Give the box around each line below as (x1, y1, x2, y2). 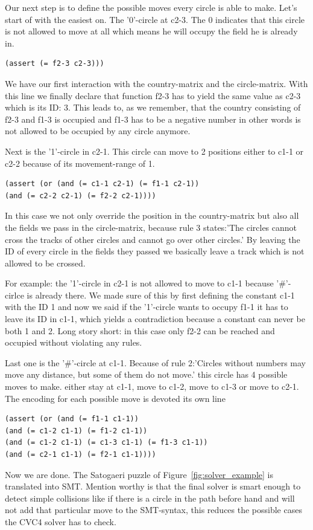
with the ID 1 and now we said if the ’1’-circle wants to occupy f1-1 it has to (5, 300, 288, 313)
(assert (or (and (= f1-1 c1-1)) (5, 415, 139, 424)
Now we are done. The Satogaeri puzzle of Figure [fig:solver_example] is (5, 468, 273, 480)
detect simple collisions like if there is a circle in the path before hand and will (5, 491, 295, 504)
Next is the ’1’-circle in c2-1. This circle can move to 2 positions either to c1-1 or (5, 144, 304, 157)
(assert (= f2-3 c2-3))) (5, 59, 104, 68)
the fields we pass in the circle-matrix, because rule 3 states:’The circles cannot (5, 221, 297, 233)
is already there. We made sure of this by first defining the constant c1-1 (27, 288, 295, 301)
